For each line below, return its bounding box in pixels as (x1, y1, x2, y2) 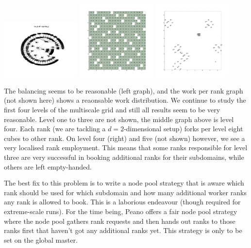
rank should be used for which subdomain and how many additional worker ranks (4, 187, 247, 197)
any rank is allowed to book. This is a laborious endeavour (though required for (4, 197, 241, 207)
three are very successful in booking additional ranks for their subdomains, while (4, 152, 244, 162)
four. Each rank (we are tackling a (4, 124, 106, 134)
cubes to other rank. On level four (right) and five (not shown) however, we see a (4, 133, 245, 143)
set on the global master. (4, 234, 78, 245)
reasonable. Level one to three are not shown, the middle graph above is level (4, 114, 234, 124)
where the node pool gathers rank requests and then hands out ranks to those (4, 216, 235, 226)
